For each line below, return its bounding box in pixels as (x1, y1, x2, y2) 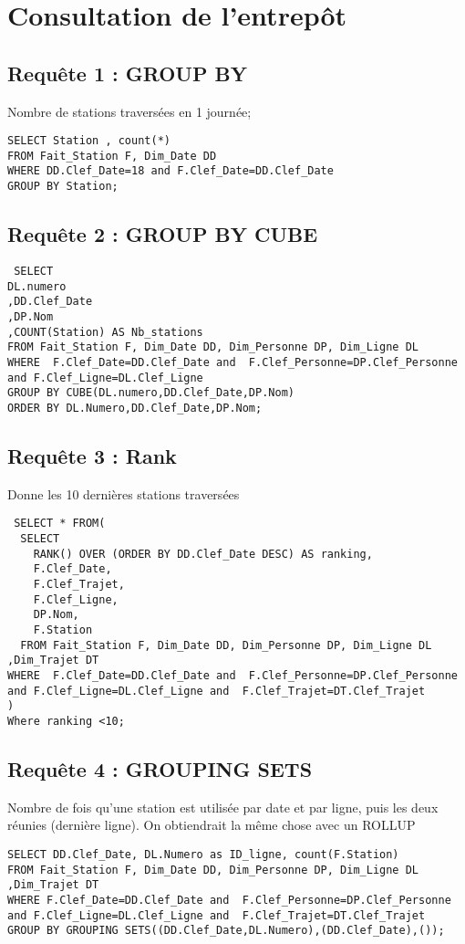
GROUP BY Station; (7, 180, 119, 194)
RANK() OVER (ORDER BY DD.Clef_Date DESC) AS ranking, (33, 547, 373, 561)
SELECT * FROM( (14, 517, 106, 530)
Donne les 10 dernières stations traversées (7, 484, 240, 503)
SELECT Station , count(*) (7, 134, 170, 148)
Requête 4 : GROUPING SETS (7, 754, 313, 782)
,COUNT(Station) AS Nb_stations (7, 325, 203, 339)
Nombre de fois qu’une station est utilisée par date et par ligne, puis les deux (7, 797, 439, 816)
